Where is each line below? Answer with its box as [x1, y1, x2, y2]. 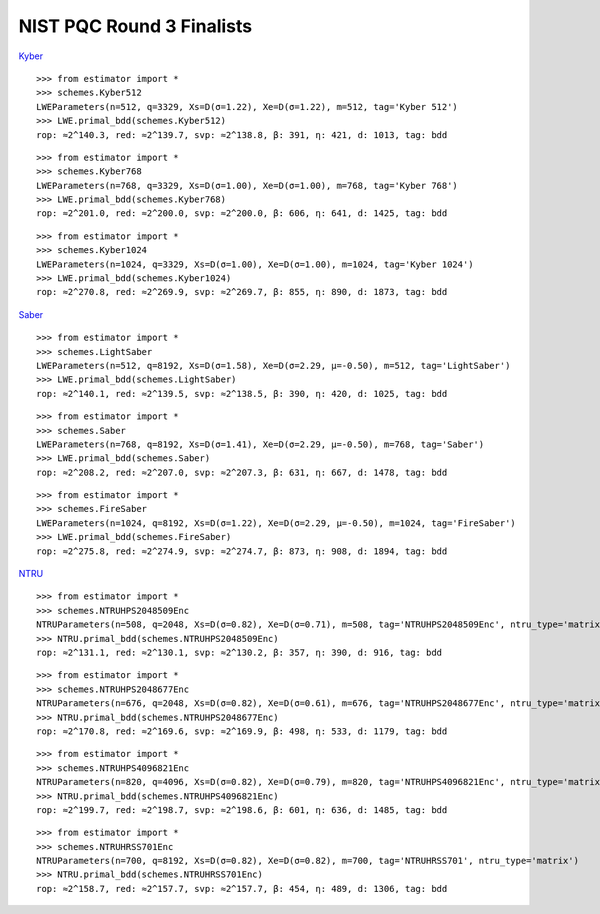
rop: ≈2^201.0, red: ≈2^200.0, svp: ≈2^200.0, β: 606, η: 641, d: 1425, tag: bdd [36, 208, 448, 219]
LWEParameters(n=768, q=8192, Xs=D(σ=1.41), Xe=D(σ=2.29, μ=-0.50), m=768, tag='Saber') [36, 438, 485, 450]
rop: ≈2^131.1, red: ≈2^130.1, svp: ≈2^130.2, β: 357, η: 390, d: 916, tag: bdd [36, 647, 443, 658]
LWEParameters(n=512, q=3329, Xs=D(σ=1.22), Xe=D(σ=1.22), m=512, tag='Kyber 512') [36, 101, 459, 112]
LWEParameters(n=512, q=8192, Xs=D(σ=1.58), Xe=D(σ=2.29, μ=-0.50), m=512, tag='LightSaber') [36, 360, 511, 371]
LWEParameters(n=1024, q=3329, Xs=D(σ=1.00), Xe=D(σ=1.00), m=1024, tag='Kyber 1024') [36, 258, 474, 270]
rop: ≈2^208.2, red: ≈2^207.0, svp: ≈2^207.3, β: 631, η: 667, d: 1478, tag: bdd [36, 466, 448, 478]
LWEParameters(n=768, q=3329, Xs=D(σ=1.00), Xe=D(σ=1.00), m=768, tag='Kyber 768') [36, 180, 459, 191]
